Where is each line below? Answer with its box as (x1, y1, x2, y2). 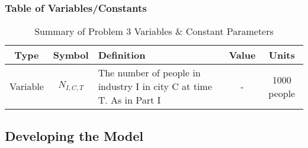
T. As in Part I (98, 93, 161, 107)
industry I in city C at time (98, 79, 212, 94)
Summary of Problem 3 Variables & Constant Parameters (34, 24, 274, 38)
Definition (98, 48, 146, 62)
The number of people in (98, 66, 201, 80)
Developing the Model (5, 126, 143, 144)
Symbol (53, 48, 89, 62)
